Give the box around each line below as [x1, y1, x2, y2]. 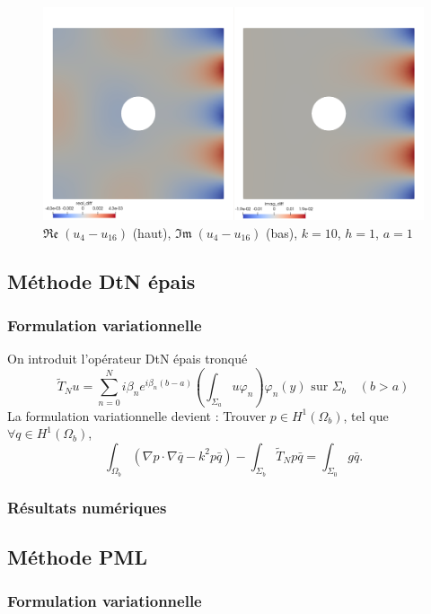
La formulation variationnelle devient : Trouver [7, 406, 267, 425]
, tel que [343, 406, 389, 425]
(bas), [266, 223, 298, 241]
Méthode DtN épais [7, 267, 196, 294]
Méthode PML [7, 543, 148, 571]
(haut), [132, 223, 172, 241]
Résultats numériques [7, 496, 167, 518]
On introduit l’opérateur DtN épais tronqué [7, 349, 248, 368]
